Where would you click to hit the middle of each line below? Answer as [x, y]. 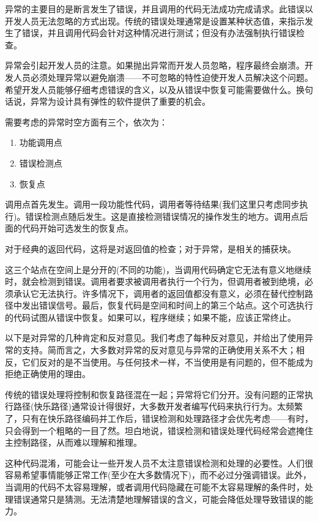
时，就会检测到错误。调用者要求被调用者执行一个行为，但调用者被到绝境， [155, 281]
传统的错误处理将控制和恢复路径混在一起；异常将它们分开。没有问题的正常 [155, 394]
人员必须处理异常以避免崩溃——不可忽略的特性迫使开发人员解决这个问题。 [163, 77]
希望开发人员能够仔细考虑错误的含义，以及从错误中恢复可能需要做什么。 [150, 89]
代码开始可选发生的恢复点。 [77, 228]
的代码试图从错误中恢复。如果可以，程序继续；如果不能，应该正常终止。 [150, 317]
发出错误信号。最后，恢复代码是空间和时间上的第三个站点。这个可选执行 [167, 305]
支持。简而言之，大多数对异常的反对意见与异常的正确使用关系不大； [159, 350]
